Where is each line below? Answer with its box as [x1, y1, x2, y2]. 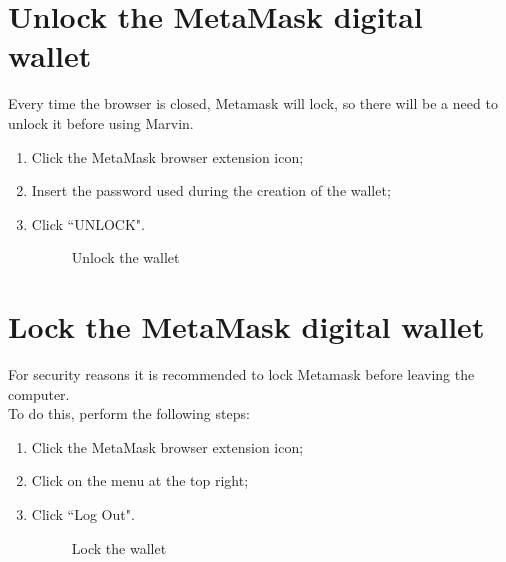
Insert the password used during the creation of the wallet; [31, 180, 391, 201]
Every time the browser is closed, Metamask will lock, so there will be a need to [8, 93, 498, 114]
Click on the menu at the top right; [31, 470, 249, 491]
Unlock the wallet [71, 247, 180, 268]
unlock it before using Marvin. [8, 112, 194, 133]
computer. [8, 383, 70, 404]
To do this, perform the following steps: [8, 403, 250, 424]
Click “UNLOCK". [31, 213, 145, 234]
